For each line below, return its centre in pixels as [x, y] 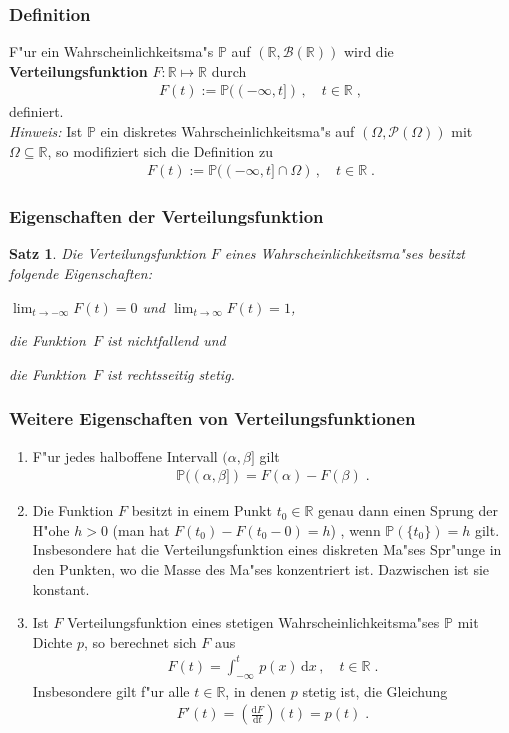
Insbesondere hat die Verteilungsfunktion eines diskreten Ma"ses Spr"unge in [267, 549]
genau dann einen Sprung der [408, 510]
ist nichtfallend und [166, 340]
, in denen [256, 690]
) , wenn [355, 529]
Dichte [52, 641]
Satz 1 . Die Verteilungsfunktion [107, 253]
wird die [368, 51]
